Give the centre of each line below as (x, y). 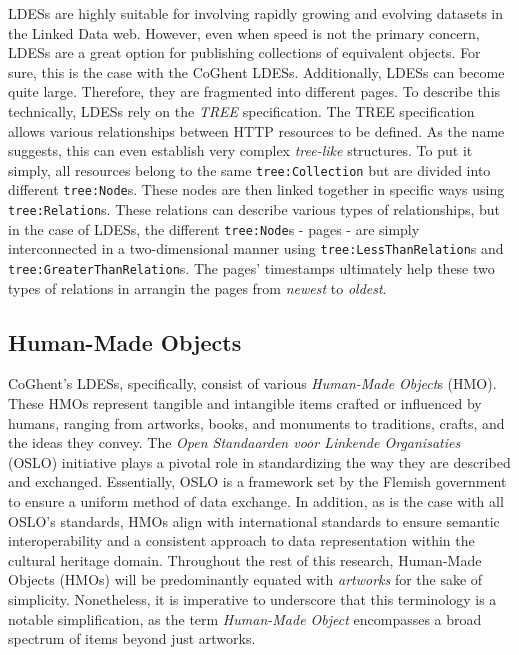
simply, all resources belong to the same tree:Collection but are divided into (249, 169)
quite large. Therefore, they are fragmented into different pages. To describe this (254, 91)
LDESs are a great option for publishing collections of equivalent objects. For (244, 52)
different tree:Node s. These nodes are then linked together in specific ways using (256, 189)
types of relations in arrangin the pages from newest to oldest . (197, 287)
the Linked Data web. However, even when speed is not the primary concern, (244, 32)
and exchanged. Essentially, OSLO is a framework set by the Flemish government (257, 481)
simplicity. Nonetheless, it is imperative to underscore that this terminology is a (252, 599)
